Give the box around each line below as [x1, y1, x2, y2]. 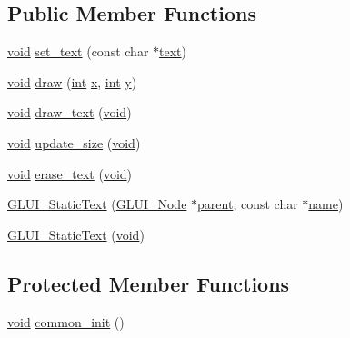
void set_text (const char [7, 42, 149, 61]
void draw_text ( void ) [7, 103, 132, 122]
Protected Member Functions [7, 269, 290, 297]
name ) [308, 194, 344, 214]
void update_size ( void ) [7, 133, 141, 152]
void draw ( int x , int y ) [7, 72, 137, 91]
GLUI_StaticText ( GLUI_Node [7, 194, 187, 214]
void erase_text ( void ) [7, 164, 133, 183]
